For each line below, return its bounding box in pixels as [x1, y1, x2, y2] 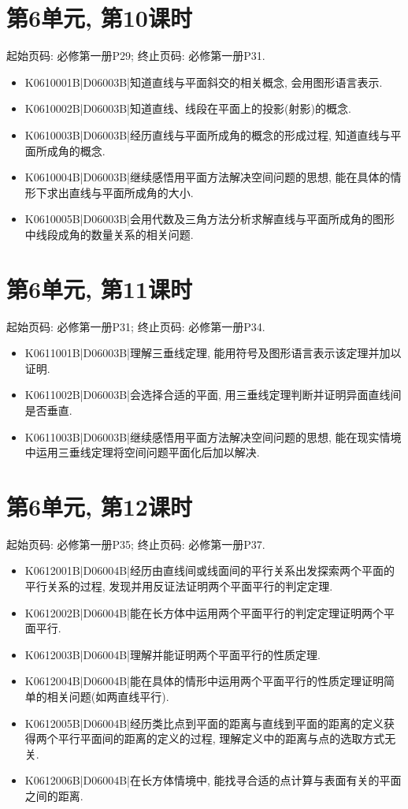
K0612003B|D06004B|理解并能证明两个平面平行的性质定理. [24, 646, 321, 662]
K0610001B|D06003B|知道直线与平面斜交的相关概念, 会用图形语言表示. [24, 73, 383, 90]
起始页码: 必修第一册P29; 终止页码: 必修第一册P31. [6, 47, 265, 64]
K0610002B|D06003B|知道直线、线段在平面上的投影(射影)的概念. [24, 100, 351, 117]
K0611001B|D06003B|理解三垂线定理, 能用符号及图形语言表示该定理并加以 [24, 345, 402, 361]
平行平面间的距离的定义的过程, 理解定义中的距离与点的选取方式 [57, 730, 385, 747]
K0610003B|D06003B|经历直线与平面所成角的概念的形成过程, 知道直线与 [24, 126, 391, 143]
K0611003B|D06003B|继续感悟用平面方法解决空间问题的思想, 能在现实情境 [24, 428, 402, 445]
